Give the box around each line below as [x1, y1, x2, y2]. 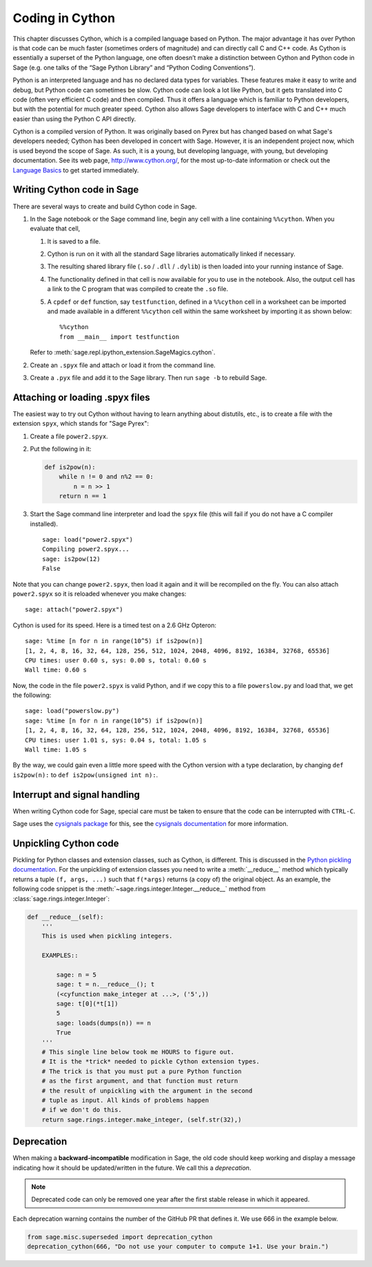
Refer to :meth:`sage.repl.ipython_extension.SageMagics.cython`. [30, 348, 216, 357]
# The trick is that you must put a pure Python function [41, 1067, 242, 1075]
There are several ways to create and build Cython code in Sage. [12, 202, 197, 210]
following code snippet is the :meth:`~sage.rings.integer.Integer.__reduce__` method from [12, 885, 266, 893]
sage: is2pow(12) [42, 555, 101, 562]
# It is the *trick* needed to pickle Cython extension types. [41, 1058, 260, 1065]
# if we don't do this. [41, 1106, 122, 1114]
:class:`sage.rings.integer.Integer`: [12, 894, 110, 903]
